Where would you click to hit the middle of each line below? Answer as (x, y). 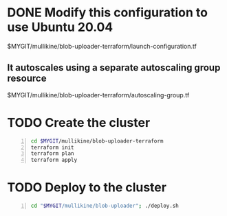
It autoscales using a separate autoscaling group (114, 68)
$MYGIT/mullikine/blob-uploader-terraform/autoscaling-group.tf (98, 95)
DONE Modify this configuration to (108, 13)
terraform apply (54, 160)
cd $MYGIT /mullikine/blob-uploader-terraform (97, 141)
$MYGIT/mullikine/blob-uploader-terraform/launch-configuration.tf (102, 46)
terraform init (52, 147)
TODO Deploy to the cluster (87, 188)
